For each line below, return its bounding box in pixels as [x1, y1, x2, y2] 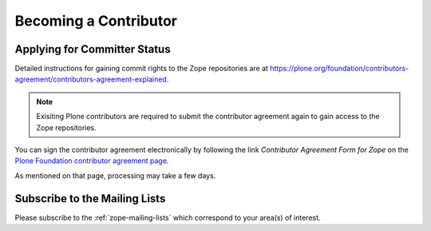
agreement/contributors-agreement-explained [14, 74, 167, 84]
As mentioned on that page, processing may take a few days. [14, 170, 216, 180]
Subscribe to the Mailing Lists [14, 192, 166, 205]
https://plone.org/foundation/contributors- [270, 64, 409, 74]
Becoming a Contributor [14, 12, 177, 30]
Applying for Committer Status [14, 42, 171, 56]
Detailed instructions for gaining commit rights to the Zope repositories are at [14, 64, 269, 74]
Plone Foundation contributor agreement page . [14, 156, 169, 165]
